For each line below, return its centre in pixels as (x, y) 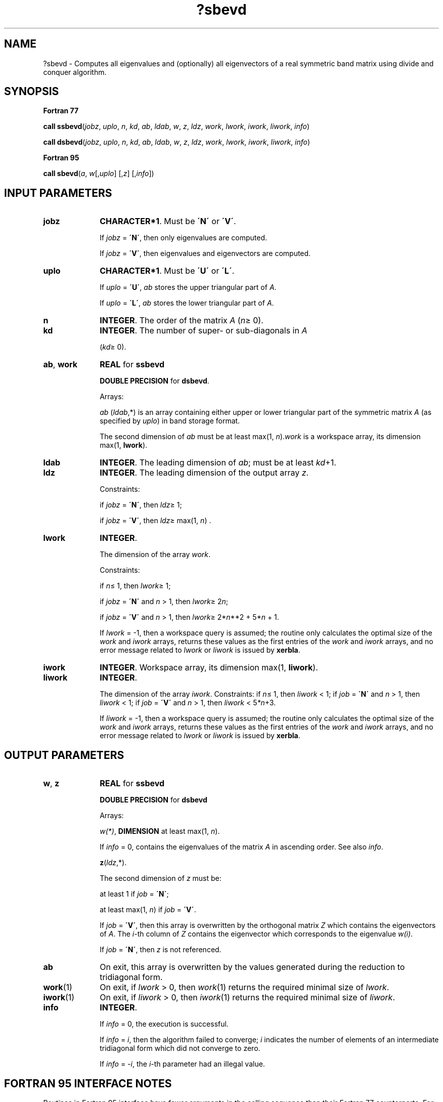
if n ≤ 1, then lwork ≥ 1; (135, 586)
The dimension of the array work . (155, 555)
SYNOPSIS (32, 92)
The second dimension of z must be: (161, 878)
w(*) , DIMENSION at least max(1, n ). (160, 831)
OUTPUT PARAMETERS (64, 755)
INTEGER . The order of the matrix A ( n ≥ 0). (182, 321)
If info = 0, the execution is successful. (164, 1024)
